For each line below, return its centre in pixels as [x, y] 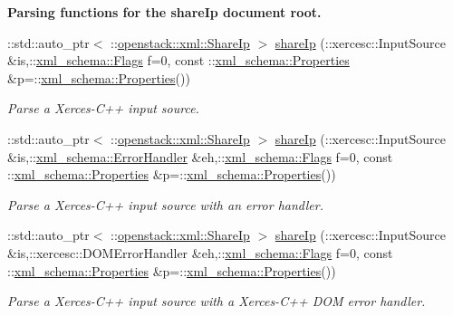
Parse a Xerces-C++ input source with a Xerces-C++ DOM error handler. [217, 301]
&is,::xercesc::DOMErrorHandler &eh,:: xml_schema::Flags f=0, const [200, 252]
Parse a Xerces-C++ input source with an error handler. [165, 204]
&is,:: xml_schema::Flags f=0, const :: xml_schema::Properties [178, 60]
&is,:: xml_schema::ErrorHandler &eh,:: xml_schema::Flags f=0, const [200, 156]
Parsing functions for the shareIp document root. [164, 12]
